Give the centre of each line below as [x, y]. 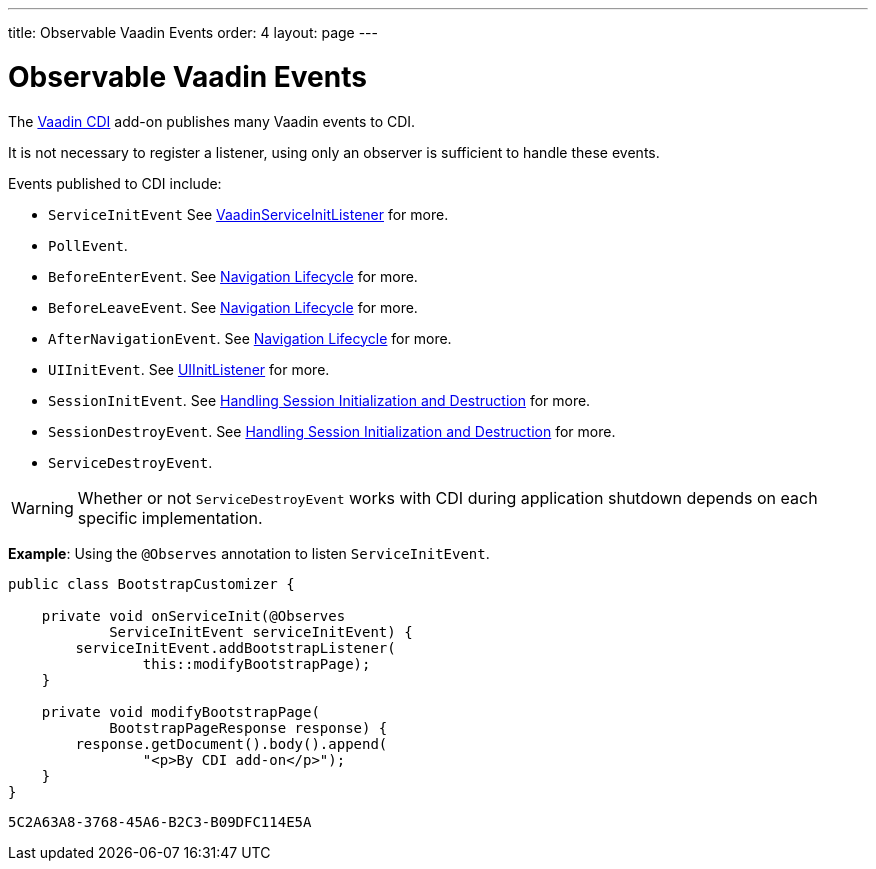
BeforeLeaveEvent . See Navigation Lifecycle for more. [233, 307]
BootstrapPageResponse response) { [248, 727]
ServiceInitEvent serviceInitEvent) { [261, 631]
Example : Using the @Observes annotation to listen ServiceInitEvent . [249, 553]
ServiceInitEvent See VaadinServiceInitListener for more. [248, 214]
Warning [42, 507]
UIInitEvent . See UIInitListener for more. [189, 369]
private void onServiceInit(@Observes [193, 615]
